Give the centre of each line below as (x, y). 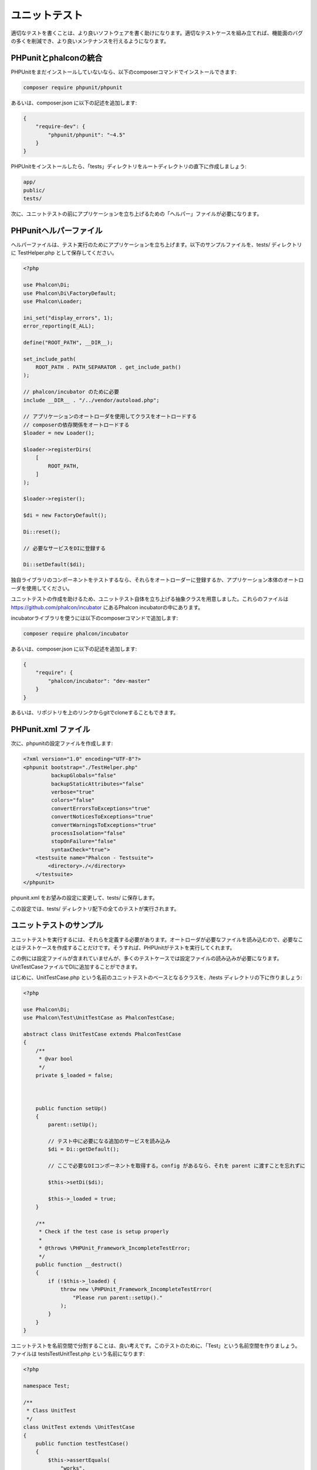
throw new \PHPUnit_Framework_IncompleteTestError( (136, 1289)
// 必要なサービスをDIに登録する (64, 548)
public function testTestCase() (82, 1443)
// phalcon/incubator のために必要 (71, 392)
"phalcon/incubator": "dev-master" (99, 681)
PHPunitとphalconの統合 (57, 58)
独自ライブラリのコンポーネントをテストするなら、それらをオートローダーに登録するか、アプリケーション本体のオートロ (157, 580)
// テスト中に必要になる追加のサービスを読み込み (109, 1141)
